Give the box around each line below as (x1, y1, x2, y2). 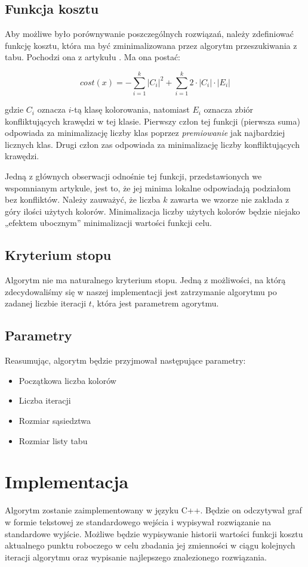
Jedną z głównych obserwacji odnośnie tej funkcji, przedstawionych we (5, 170, 262, 182)
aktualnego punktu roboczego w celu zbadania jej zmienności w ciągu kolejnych (5, 539, 295, 551)
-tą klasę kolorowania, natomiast (71, 103, 190, 116)
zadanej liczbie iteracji (5, 297, 87, 309)
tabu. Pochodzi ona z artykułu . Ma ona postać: (5, 51, 180, 63)
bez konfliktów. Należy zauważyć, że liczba (5, 193, 161, 206)
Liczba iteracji (19, 394, 71, 407)
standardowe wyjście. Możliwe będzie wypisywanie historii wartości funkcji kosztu (5, 527, 303, 540)
